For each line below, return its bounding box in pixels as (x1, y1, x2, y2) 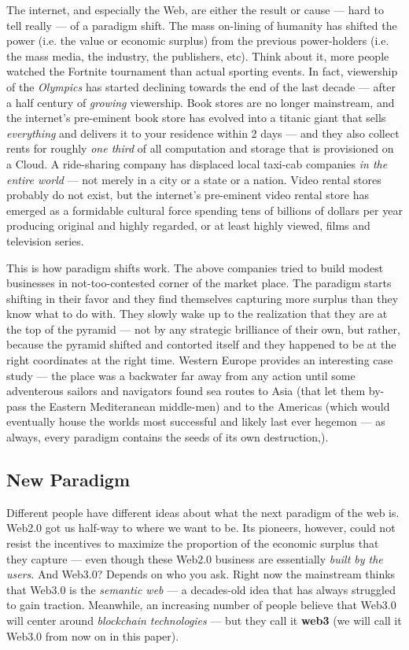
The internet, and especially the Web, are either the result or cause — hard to (6, 2, 384, 17)
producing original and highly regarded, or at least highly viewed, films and (6, 217, 370, 234)
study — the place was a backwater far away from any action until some (6, 367, 356, 383)
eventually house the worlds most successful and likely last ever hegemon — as (6, 413, 385, 430)
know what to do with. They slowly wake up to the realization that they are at (6, 305, 388, 322)
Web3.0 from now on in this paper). (6, 627, 179, 644)
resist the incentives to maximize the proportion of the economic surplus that (6, 535, 379, 552)
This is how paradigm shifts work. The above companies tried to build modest (6, 259, 384, 275)
